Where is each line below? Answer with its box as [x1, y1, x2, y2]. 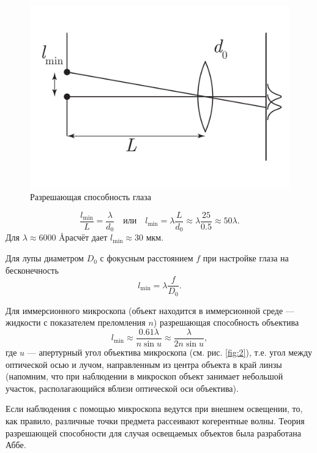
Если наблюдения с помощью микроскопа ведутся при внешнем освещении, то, [6, 402, 303, 415]
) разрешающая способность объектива [153, 316, 299, 329]
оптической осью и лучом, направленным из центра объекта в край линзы [6, 358, 282, 370]
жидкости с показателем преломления [6, 316, 146, 329]
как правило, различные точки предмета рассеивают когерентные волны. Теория [6, 414, 305, 427]
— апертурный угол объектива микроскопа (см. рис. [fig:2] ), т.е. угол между [27, 346, 313, 359]
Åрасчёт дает [59, 231, 108, 244]
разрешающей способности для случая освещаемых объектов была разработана [6, 426, 302, 439]
